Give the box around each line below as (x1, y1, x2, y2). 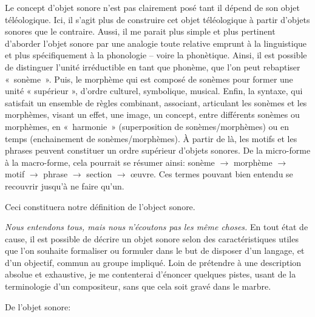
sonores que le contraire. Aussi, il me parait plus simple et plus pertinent (5, 25, 276, 38)
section (86, 168, 112, 180)
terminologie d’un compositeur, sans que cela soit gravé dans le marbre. (5, 280, 271, 293)
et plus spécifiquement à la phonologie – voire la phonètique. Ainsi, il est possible (5, 49, 307, 61)
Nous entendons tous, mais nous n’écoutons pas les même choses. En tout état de (5, 220, 308, 233)
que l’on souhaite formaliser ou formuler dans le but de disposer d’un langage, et (5, 244, 305, 257)
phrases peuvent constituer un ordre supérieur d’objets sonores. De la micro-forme (5, 144, 311, 157)
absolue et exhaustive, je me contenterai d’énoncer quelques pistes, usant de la (5, 268, 296, 281)
